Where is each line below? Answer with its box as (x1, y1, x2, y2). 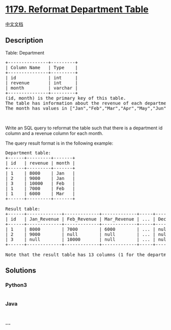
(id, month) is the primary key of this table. (5, 95, 126, 101)
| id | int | (5, 75, 78, 80)
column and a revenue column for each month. (5, 130, 103, 136)
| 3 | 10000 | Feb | (5, 180, 75, 186)
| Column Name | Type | (5, 65, 78, 70)
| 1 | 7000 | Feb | (5, 185, 75, 191)
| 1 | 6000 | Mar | (5, 190, 75, 197)
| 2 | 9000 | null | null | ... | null (5, 231, 169, 237)
